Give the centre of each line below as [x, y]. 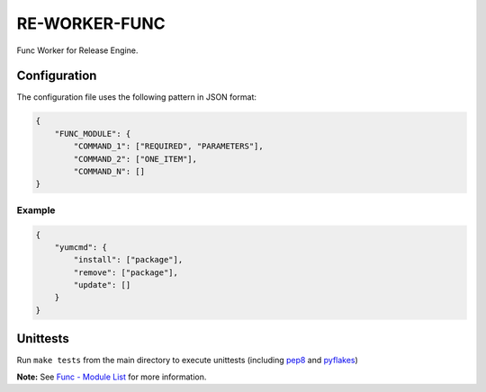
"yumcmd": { [81, 247]
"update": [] [102, 285]
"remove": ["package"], [126, 272]
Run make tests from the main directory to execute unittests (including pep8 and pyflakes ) [188, 361]
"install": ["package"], [128, 260]
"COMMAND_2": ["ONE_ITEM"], [135, 159]
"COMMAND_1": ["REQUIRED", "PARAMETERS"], [169, 147]
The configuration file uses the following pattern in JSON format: [136, 97]
